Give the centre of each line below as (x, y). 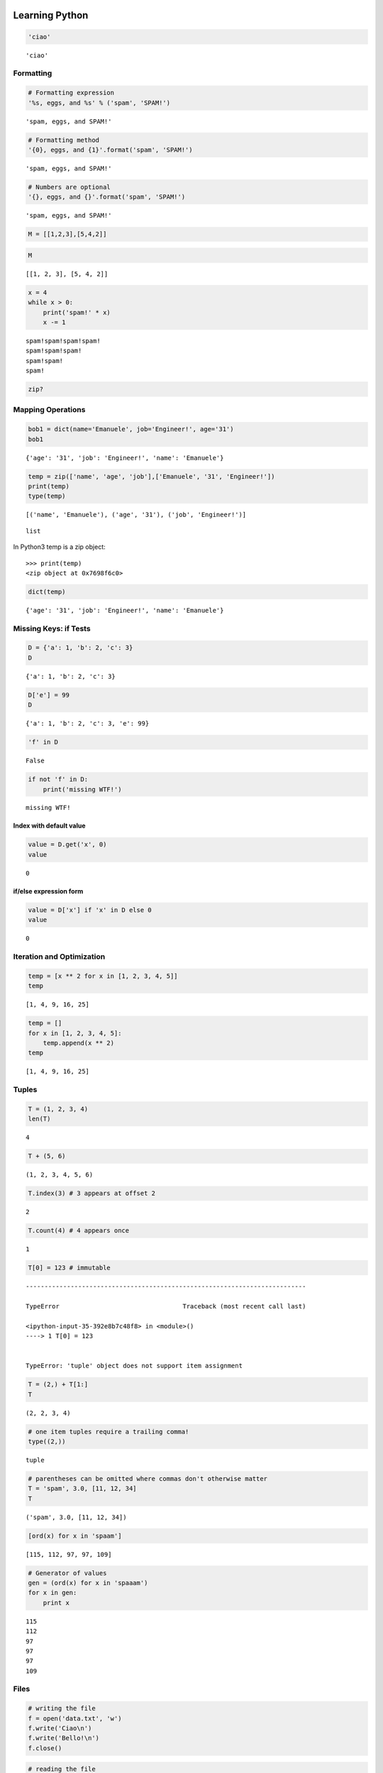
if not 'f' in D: (58, 779)
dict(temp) (47, 591)
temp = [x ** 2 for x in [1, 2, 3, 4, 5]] (103, 976)
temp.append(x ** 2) (79, 1043)
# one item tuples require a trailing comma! (109, 1432)
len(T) (39, 1119)
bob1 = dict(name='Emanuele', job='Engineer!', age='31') (131, 429)
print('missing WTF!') (82, 789)
